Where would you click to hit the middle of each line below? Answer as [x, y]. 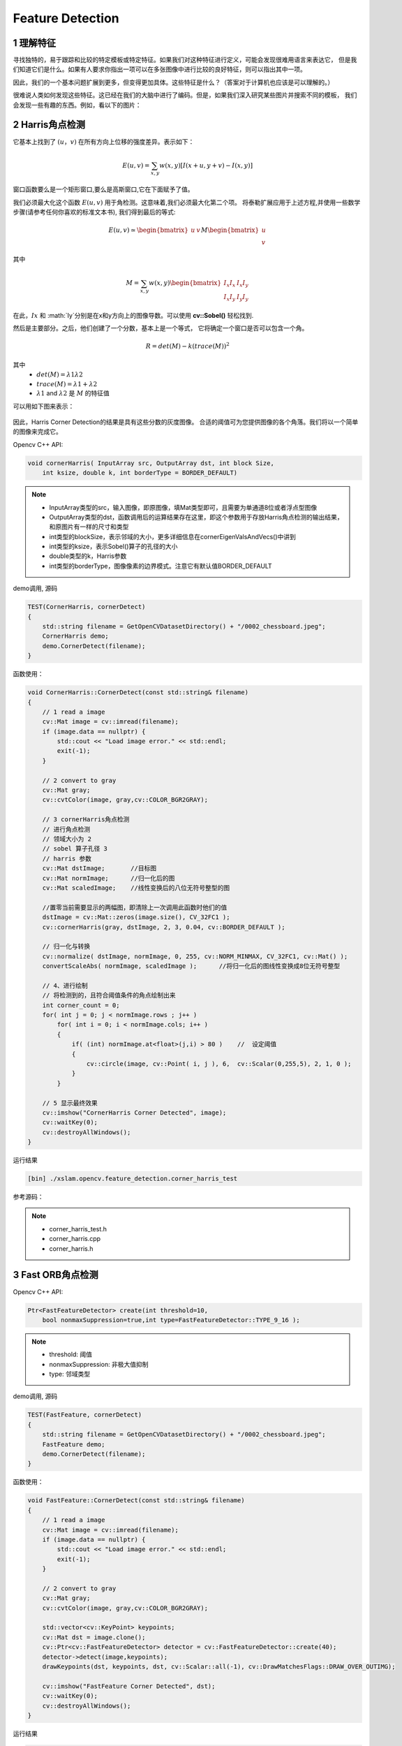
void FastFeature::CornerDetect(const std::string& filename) [136, 1501]
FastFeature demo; [74, 1444]
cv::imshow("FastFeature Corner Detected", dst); [129, 1686]
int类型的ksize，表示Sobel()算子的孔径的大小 [113, 546]
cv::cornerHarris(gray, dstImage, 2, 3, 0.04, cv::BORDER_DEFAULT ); [164, 927]
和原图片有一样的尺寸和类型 [89, 527]
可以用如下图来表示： [44, 406]
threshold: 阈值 [71, 1354]
